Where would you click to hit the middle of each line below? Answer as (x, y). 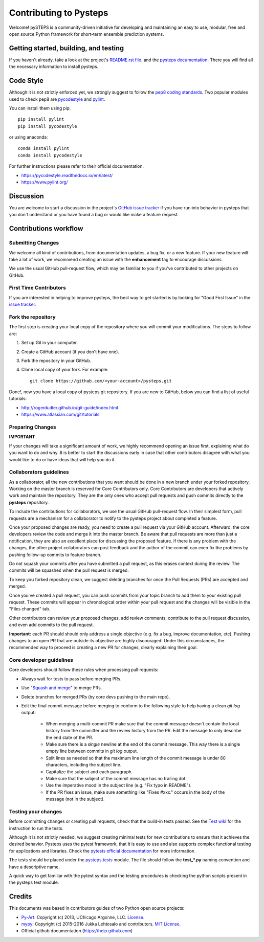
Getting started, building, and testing (66, 48)
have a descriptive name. (34, 867)
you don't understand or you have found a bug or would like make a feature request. (94, 215)
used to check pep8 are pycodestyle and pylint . (57, 99)
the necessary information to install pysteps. (54, 67)
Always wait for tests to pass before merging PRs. (71, 679)
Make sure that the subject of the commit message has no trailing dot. (116, 778)
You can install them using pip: (40, 108)
